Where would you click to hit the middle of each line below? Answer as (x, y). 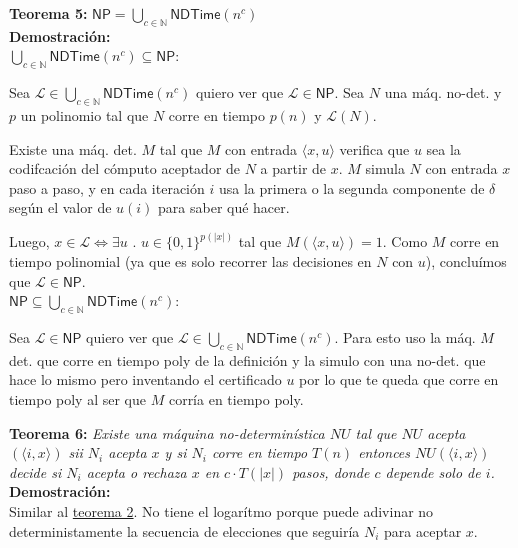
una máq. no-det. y (443, 92)
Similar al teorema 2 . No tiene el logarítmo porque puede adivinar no (221, 510)
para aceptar (423, 530)
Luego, (29, 241)
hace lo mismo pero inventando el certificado (145, 379)
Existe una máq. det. (73, 148)
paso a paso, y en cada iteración (107, 187)
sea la (443, 148)
